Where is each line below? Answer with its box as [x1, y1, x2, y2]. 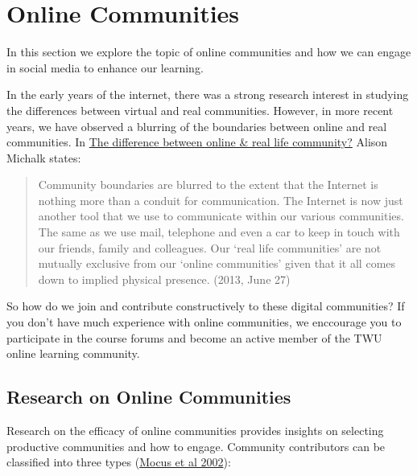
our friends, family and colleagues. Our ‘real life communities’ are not [38, 239, 382, 256]
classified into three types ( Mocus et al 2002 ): [6, 453, 231, 470]
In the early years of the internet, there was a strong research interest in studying [6, 86, 409, 103]
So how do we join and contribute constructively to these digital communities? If [6, 297, 405, 314]
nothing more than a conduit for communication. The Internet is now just [38, 191, 403, 208]
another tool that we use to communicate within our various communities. [38, 207, 404, 224]
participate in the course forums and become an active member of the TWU [6, 329, 382, 346]
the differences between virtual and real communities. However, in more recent [6, 101, 394, 118]
